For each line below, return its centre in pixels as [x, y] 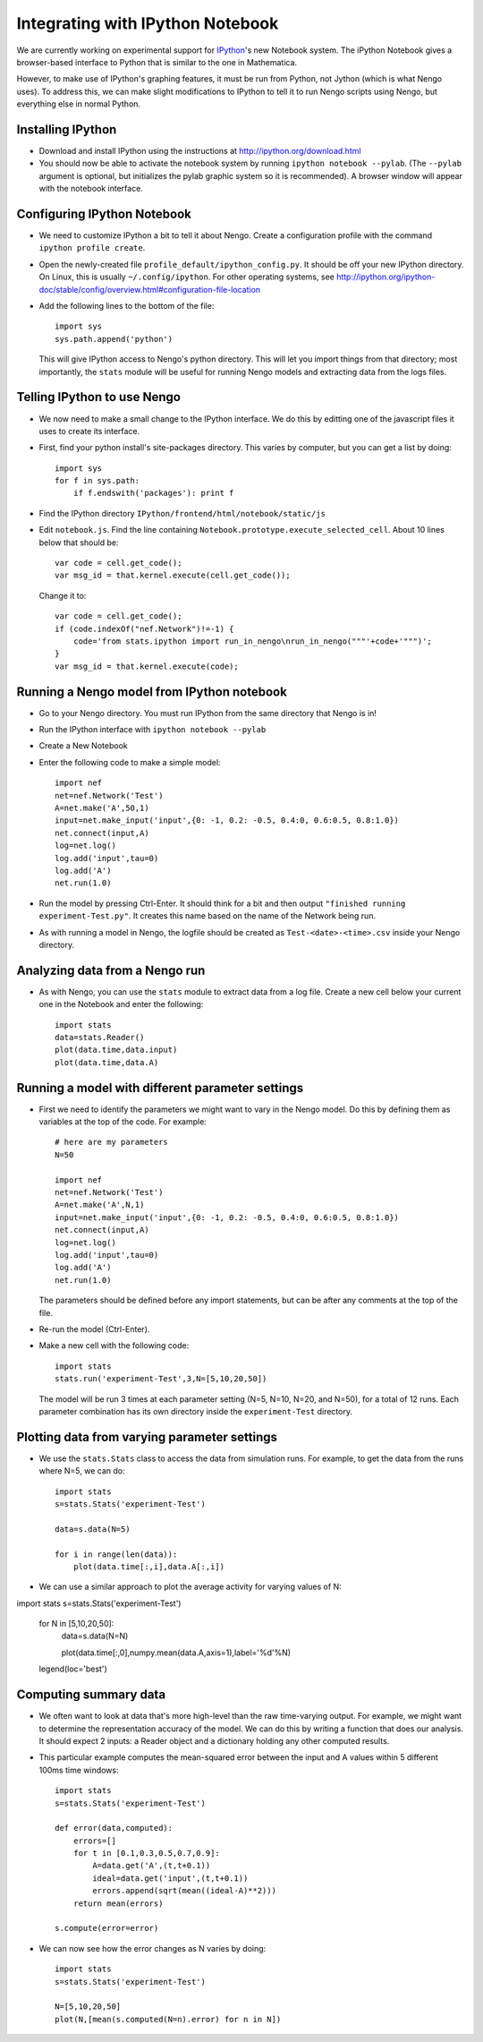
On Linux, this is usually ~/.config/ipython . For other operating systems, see [186, 277]
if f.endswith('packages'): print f [153, 493]
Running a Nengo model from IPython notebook [152, 692]
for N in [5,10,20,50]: [76, 1624]
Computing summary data [91, 1695]
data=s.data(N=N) [95, 1636]
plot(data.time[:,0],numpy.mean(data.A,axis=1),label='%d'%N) [176, 1653]
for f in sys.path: [97, 481]
